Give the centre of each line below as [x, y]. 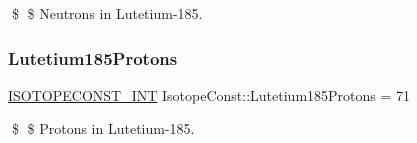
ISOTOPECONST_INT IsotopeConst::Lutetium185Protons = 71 [209, 94]
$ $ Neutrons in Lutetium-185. [107, 13]
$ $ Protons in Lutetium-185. [103, 128]
